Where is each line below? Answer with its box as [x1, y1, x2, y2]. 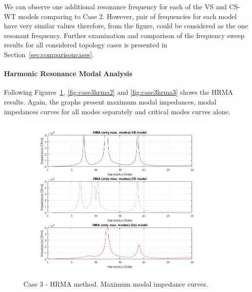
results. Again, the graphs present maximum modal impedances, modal [4, 96, 216, 106]
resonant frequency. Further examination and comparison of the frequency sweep [4, 30, 245, 40]
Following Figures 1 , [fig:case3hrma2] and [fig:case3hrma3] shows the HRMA [4, 87, 233, 97]
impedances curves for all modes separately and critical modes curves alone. [4, 106, 231, 116]
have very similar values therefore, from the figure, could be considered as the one [4, 21, 248, 31]
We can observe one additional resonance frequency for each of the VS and [4, 1, 227, 11]
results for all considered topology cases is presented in [4, 40, 168, 50]
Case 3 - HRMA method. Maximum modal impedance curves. [23, 279, 208, 289]
